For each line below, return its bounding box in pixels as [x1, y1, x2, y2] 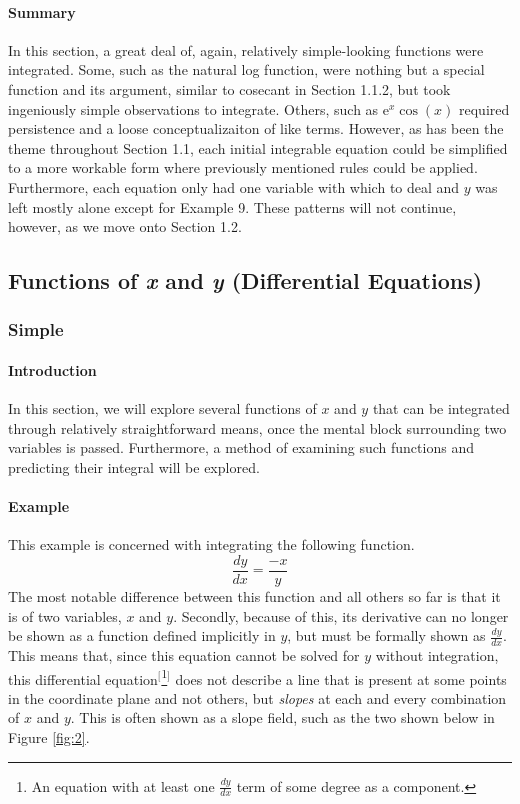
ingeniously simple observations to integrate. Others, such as [8, 98, 379, 119]
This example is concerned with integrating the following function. [8, 534, 415, 555]
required [459, 98, 510, 119]
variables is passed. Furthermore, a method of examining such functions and [8, 437, 474, 458]
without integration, [375, 645, 499, 665]
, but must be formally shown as [287, 625, 486, 646]
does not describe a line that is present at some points [175, 668, 507, 689]
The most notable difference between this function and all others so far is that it [8, 585, 501, 606]
